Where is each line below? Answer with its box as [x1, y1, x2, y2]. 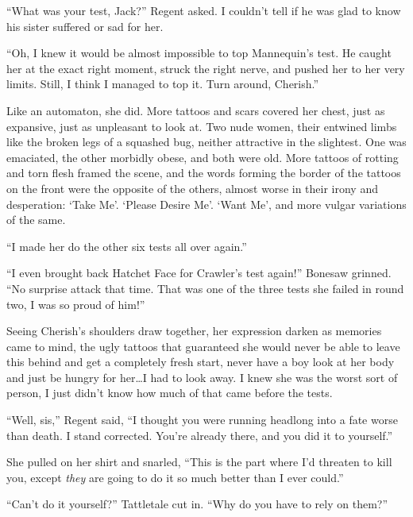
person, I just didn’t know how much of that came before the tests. [6, 384, 333, 401]
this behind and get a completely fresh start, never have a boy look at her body [6, 353, 395, 370]
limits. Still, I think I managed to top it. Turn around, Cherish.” [6, 75, 319, 92]
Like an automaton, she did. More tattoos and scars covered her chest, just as [6, 102, 385, 118]
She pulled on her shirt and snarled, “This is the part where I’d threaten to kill [6, 453, 392, 470]
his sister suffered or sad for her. [6, 17, 164, 34]
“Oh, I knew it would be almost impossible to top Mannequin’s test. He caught [6, 44, 392, 61]
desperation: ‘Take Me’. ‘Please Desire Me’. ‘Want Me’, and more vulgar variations [6, 195, 407, 212]
